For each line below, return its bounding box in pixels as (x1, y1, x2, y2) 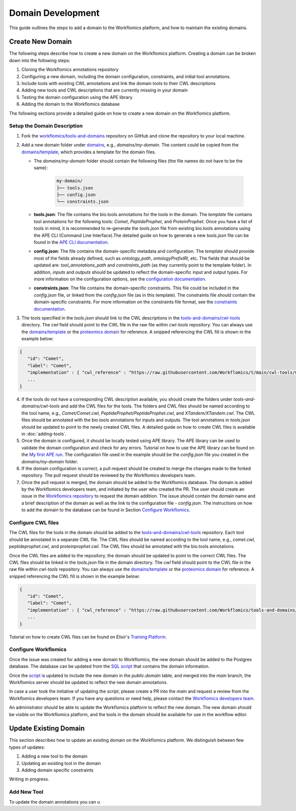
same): (34, 165, 48, 171)
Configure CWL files (9, 519, 59, 526)
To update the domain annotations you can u (9, 799, 100, 805)
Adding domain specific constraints (21, 767, 94, 773)
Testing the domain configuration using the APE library (21, 94, 133, 100)
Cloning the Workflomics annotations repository (21, 67, 119, 73)
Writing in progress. (9, 776, 49, 782)
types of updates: (9, 744, 45, 750)
